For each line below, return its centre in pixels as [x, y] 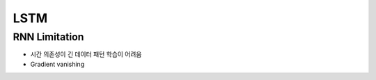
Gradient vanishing [57, 64]
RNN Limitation [48, 37]
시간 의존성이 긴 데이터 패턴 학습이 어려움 [86, 54]
